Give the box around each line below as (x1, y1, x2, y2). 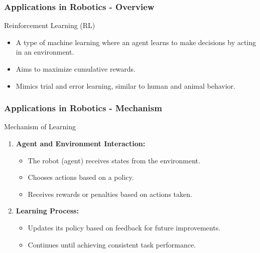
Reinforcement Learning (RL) (4, 20, 95, 31)
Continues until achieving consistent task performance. (28, 239, 196, 249)
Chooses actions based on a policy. (28, 172, 134, 182)
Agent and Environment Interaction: (16, 138, 146, 148)
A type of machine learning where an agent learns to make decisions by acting (16, 37, 256, 47)
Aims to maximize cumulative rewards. (16, 64, 136, 74)
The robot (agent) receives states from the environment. (28, 155, 200, 165)
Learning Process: (16, 205, 79, 216)
